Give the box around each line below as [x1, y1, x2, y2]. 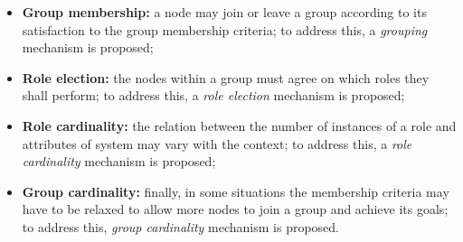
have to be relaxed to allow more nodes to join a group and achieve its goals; [22, 200, 449, 219]
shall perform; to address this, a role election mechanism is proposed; [22, 86, 405, 105]
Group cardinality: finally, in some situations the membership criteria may [22, 181, 449, 200]
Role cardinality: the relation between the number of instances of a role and [22, 116, 457, 135]
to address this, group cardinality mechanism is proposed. [22, 217, 340, 236]
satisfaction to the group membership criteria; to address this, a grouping [22, 20, 428, 39]
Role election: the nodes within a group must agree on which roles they [22, 68, 430, 87]
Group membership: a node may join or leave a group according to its [22, 3, 427, 21]
